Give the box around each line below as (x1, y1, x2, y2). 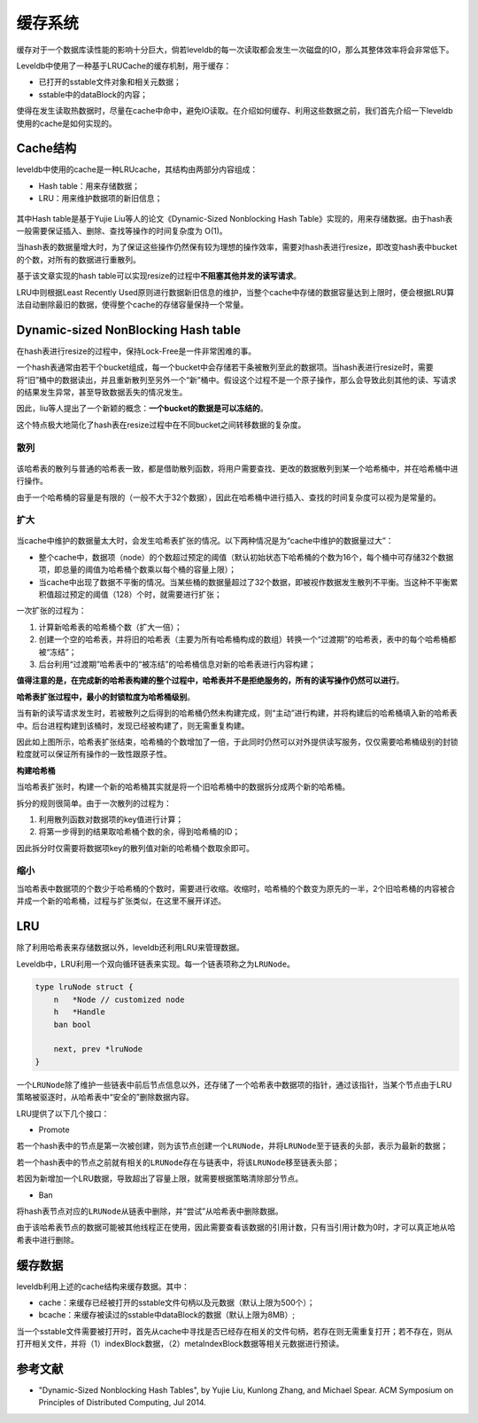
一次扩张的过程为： (16, 606, 87, 616)
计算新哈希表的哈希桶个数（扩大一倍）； (38, 622, 182, 632)
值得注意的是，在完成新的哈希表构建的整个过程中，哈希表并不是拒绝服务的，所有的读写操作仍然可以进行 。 (16, 675, 405, 686)
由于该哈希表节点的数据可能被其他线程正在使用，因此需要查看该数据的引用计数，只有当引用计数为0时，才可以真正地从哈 (16, 1222, 456, 1232)
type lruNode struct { (35, 982, 134, 992)
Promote (38, 1124, 70, 1135)
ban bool (53, 1020, 92, 1029)
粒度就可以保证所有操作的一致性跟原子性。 (16, 749, 172, 760)
